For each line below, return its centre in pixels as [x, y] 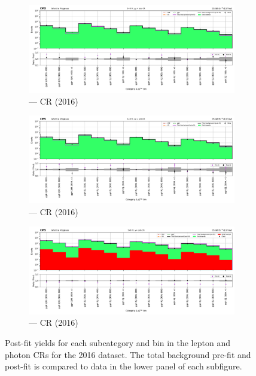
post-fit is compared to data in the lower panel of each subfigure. [124, 366]
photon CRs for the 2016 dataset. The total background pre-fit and [128, 354]
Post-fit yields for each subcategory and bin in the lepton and [118, 342]
